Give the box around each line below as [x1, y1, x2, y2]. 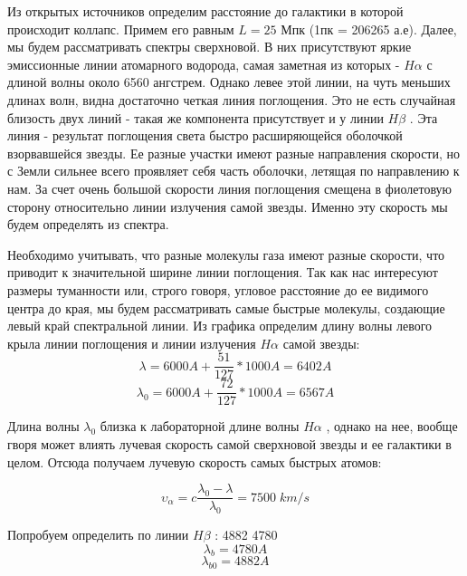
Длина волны [7, 417, 80, 436]
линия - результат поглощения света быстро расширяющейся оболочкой [7, 126, 403, 145]
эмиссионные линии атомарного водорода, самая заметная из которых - [7, 54, 400, 73]
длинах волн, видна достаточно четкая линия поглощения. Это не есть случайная [7, 90, 456, 109]
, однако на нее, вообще [326, 417, 458, 436]
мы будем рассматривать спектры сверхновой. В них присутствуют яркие [7, 37, 412, 56]
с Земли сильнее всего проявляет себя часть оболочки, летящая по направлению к [7, 161, 460, 180]
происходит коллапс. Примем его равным [7, 19, 234, 38]
